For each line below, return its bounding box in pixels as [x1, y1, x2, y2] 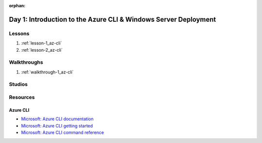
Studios [9, 81, 28, 88]
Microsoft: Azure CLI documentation [21, 116, 94, 122]
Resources [9, 94, 35, 101]
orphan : [9, 3, 26, 8]
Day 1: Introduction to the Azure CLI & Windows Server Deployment [9, 15, 216, 24]
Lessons [9, 30, 30, 37]
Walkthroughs [9, 59, 43, 66]
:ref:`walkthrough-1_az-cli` [21, 69, 74, 75]
